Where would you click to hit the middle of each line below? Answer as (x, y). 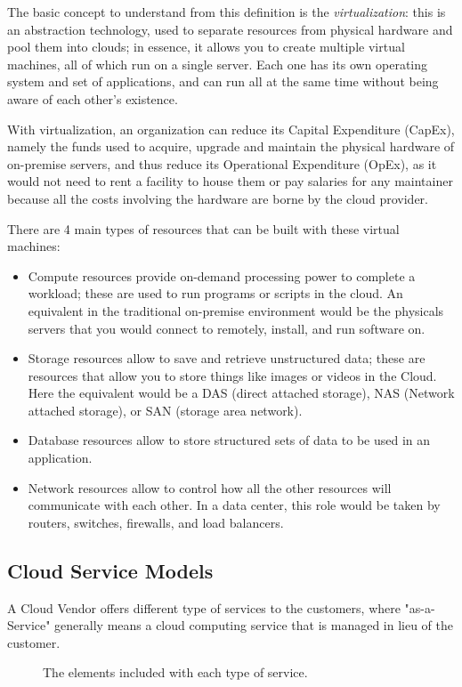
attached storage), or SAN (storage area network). (165, 410)
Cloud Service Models (110, 570)
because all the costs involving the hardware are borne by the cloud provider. (218, 198)
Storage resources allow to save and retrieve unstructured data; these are (227, 358)
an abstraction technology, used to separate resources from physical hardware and (230, 29)
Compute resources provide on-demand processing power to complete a (222, 275)
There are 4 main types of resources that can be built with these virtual (203, 228)
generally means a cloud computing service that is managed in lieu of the (254, 625)
